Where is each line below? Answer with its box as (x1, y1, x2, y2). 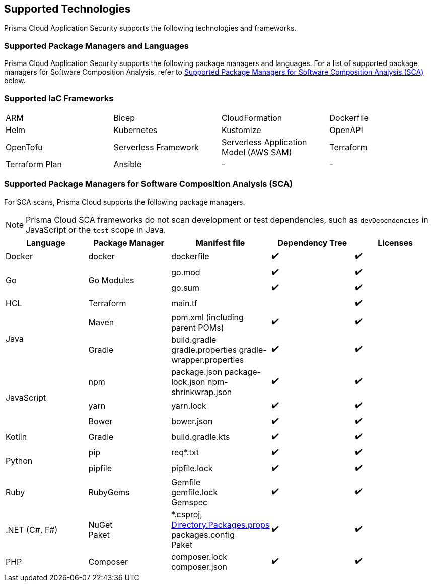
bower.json (171, 416, 213, 427)
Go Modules (88, 275, 134, 285)
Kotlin (6, 432, 27, 442)
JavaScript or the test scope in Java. (26, 224, 166, 235)
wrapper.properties (171, 354, 244, 365)
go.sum (171, 283, 200, 293)
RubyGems (88, 487, 130, 497)
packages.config (171, 529, 235, 540)
